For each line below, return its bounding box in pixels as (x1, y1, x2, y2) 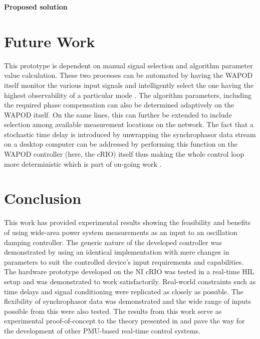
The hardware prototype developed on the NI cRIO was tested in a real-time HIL (4, 266, 254, 277)
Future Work (4, 31, 95, 51)
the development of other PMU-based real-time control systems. (4, 325, 200, 335)
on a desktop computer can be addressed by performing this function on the (4, 139, 237, 149)
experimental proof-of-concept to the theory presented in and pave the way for (4, 315, 245, 326)
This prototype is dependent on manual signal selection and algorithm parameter (4, 60, 253, 70)
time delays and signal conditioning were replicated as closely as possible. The (4, 286, 243, 296)
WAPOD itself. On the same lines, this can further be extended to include (4, 109, 232, 120)
